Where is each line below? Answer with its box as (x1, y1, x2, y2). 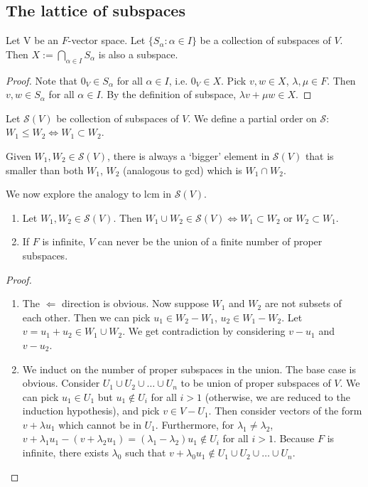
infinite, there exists (22, 445, 109, 460)
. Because (273, 431, 315, 446)
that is (305, 148, 334, 163)
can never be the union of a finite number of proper (97, 234, 323, 249)
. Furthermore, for (155, 417, 234, 432)
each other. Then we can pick (22, 309, 151, 324)
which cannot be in (58, 417, 141, 432)
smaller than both (6, 162, 84, 177)
